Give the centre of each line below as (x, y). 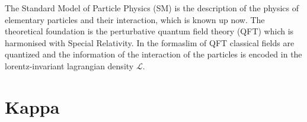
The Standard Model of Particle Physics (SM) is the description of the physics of (152, 8)
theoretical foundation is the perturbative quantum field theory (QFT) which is (149, 31)
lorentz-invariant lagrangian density (69, 65)
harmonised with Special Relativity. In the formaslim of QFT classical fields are (150, 42)
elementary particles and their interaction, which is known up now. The (135, 19)
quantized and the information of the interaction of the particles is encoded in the (153, 54)
